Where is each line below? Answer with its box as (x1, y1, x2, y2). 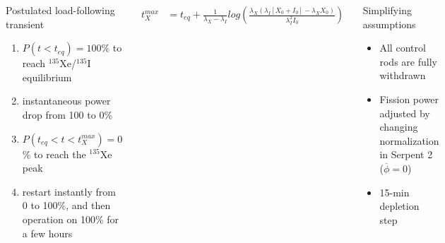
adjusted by (379, 105, 430, 120)
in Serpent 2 (379, 147, 433, 162)
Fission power (379, 91, 439, 106)
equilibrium (22, 69, 72, 84)
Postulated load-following (6, 3, 115, 17)
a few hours (22, 225, 73, 240)
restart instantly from (22, 184, 116, 198)
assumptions (362, 16, 416, 31)
